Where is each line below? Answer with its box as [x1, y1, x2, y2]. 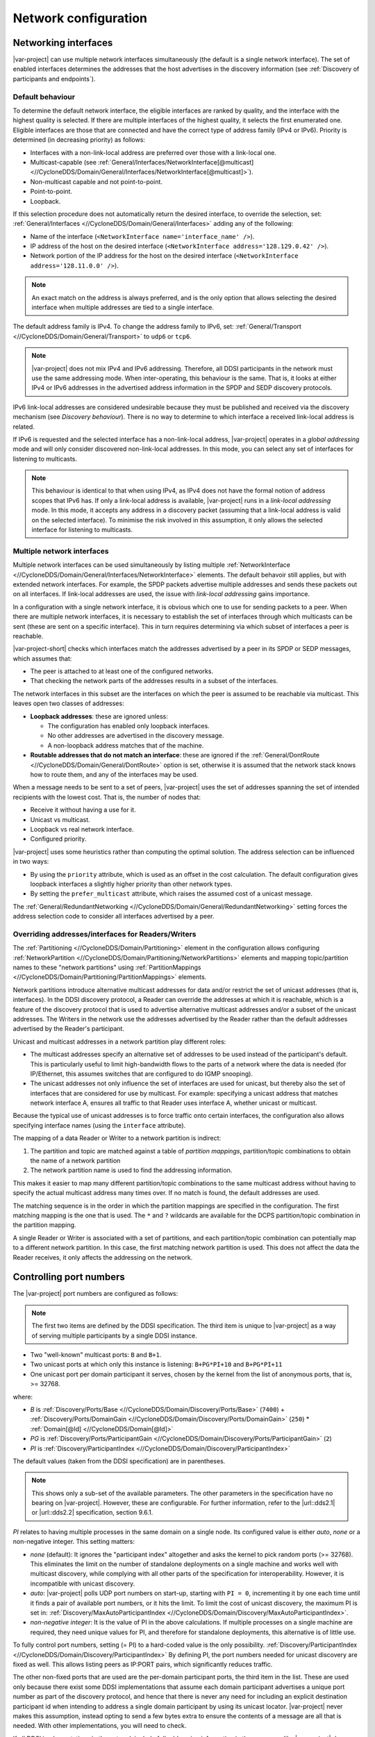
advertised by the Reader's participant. [12, 1025, 125, 1033]
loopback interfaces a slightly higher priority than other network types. [30, 880, 233, 888]
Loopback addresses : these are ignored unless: [30, 712, 168, 721]
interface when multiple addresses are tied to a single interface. [31, 303, 215, 312]
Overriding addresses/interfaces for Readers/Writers [12, 929, 197, 939]
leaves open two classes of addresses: [12, 699, 124, 708]
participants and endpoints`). [12, 74, 96, 83]
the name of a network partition [30, 1157, 121, 1165]
